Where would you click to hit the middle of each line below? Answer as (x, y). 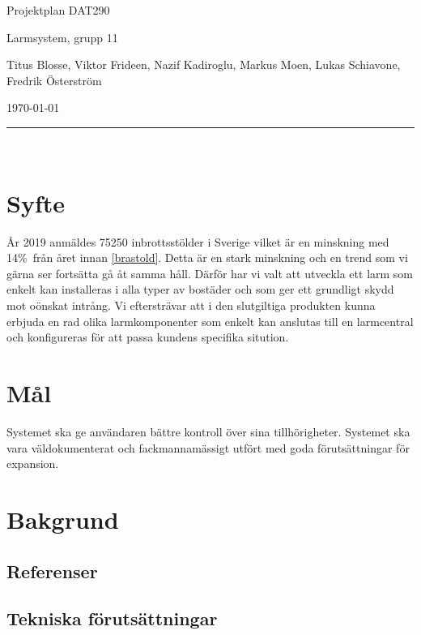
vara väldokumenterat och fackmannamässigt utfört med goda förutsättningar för (208, 447)
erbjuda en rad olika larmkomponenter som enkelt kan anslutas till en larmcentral (210, 321)
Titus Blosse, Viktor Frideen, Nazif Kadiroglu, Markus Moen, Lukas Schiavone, (204, 64)
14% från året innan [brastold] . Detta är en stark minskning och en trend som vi (207, 257)
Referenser (52, 571)
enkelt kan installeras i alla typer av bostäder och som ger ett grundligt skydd (200, 289)
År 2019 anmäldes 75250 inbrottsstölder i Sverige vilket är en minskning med (198, 241)
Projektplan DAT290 (58, 10)
